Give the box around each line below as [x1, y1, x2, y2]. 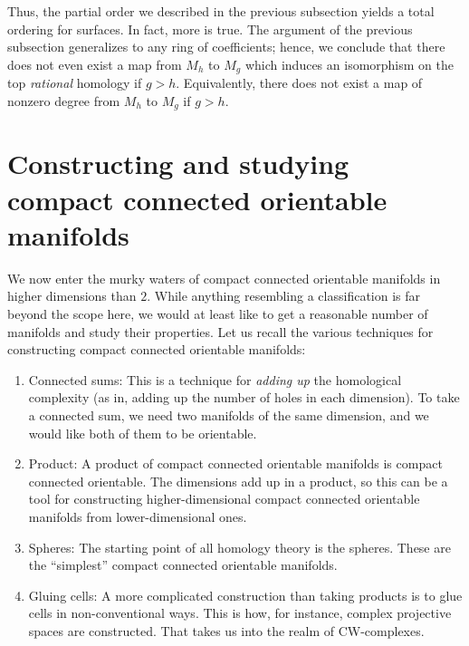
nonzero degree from [7, 91, 120, 110]
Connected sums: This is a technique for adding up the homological [28, 370, 402, 389]
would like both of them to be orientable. [28, 423, 257, 442]
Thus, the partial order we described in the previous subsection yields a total [7, 2, 435, 20]
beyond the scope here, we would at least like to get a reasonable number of [7, 304, 428, 323]
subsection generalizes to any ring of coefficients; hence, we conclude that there [7, 37, 445, 56]
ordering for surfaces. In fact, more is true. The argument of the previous [7, 19, 413, 38]
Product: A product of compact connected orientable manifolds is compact [28, 454, 443, 473]
